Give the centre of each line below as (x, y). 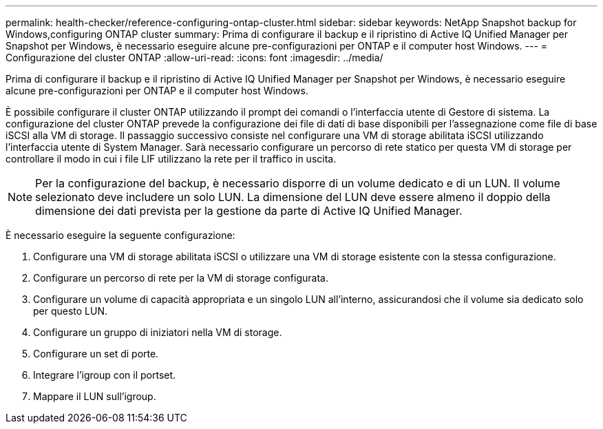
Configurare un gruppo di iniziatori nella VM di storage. (158, 332)
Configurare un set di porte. (96, 354)
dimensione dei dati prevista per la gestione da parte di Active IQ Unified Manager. (249, 211)
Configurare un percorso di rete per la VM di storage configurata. (181, 278)
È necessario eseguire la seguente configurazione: (120, 235)
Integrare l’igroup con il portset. (105, 375)
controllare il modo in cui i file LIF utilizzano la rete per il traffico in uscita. (171, 159)
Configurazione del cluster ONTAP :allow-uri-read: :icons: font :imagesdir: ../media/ (194, 57)
